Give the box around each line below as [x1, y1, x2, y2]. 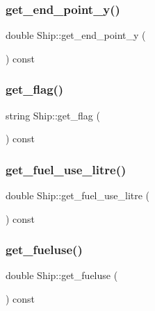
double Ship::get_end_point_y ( [6, 28, 146, 42]
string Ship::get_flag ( [6, 108, 100, 122]
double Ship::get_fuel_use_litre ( [6, 188, 150, 203]
